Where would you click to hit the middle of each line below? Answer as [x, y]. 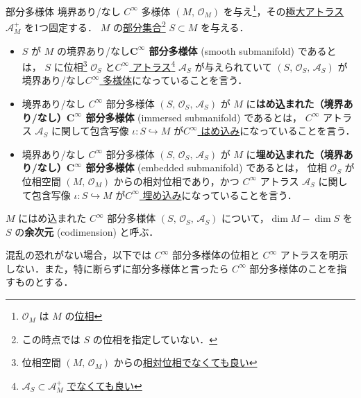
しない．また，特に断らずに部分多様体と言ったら [117, 268]
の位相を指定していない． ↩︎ [155, 339]
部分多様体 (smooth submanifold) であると [243, 50]
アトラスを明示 [314, 255]
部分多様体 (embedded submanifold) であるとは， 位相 [206, 167]
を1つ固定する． [60, 27]
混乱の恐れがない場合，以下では [78, 255]
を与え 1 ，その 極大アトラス [284, 10]
